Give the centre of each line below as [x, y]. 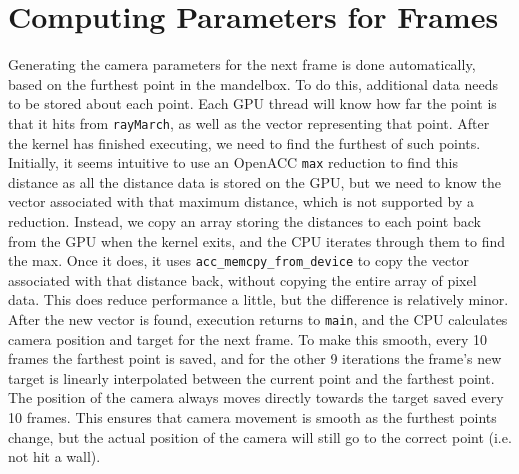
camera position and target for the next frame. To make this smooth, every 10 [248, 338]
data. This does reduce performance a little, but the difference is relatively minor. [258, 299]
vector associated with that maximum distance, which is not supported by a [241, 201]
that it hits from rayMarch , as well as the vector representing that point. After [249, 122]
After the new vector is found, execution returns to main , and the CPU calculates [258, 319]
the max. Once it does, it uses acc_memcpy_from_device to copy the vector [239, 260]
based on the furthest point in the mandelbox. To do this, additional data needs [253, 83]
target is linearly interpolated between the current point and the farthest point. [251, 377]
